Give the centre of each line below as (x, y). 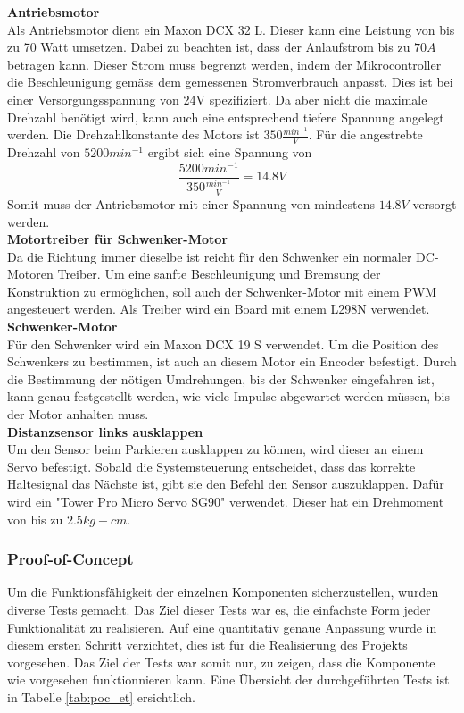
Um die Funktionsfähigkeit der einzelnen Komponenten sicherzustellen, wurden (223, 592)
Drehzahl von (44, 151)
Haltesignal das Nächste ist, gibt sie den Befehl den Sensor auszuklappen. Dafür (226, 484)
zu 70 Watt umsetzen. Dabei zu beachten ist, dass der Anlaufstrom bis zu (209, 47)
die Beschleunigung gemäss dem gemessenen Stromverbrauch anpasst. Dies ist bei (230, 82)
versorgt (435, 203)
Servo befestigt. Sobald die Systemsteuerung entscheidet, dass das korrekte (211, 466)
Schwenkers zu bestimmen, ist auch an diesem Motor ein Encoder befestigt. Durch (232, 361)
